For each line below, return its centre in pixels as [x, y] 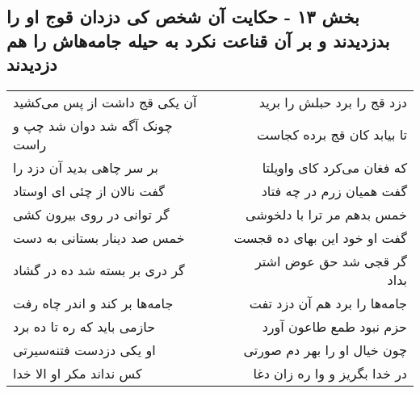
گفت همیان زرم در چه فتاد [334, 190]
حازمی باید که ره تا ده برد [84, 326]
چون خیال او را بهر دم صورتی [325, 349]
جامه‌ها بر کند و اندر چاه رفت [93, 303]
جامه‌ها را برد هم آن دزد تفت [328, 303]
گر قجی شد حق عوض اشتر [331, 261]
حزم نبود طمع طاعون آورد [334, 326]
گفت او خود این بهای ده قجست [320, 237]
